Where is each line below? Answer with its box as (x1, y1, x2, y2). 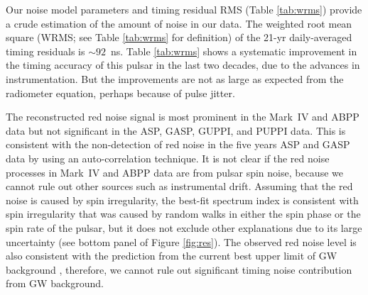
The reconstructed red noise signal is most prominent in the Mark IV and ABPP (6, 109, 359, 124)
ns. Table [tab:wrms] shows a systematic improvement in (110, 43, 357, 58)
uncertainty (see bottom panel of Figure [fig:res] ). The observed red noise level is (6, 234, 357, 249)
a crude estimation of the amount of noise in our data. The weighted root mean (6, 16, 352, 30)
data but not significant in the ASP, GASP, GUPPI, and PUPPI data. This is (6, 123, 346, 138)
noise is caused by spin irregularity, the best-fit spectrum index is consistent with (6, 192, 359, 207)
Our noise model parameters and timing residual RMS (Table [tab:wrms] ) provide (6, 2, 362, 16)
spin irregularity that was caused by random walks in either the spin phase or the (6, 206, 361, 221)
